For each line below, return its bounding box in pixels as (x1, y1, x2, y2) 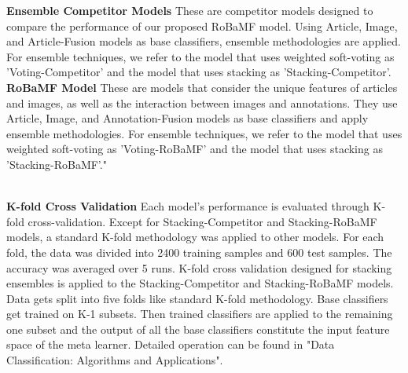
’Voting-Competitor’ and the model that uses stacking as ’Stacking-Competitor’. (6, 64, 391, 80)
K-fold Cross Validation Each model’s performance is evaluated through (6, 198, 369, 214)
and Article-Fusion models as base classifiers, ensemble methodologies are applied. (6, 33, 401, 49)
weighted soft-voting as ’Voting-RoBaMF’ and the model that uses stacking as (6, 141, 383, 157)
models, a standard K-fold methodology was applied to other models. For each (6, 229, 384, 245)
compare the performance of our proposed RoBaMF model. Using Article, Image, (6, 17, 398, 34)
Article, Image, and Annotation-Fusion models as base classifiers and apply (6, 110, 369, 126)
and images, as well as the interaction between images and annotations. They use (6, 94, 398, 111)
